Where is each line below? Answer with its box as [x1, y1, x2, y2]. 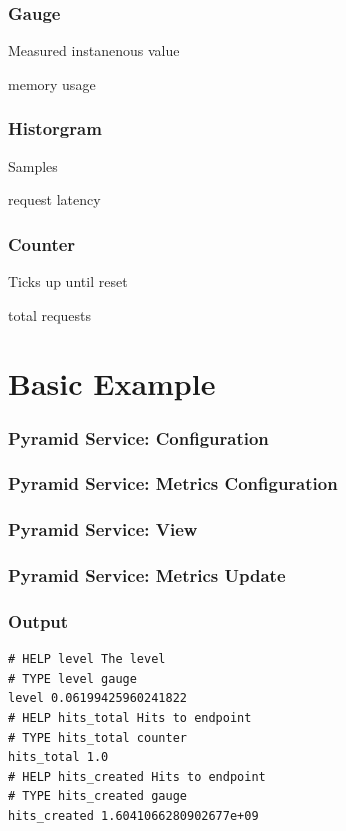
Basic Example [8, 363, 216, 404]
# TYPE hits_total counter [8, 730, 187, 745]
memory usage [8, 73, 96, 94]
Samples [8, 155, 58, 176]
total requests [8, 304, 92, 325]
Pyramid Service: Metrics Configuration [8, 471, 338, 496]
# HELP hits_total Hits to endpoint [8, 710, 252, 725]
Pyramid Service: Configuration [8, 425, 269, 450]
